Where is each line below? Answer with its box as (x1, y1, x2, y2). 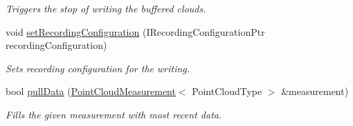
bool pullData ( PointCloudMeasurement (6, 84, 176, 98)
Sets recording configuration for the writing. (6, 61, 190, 75)
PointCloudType (192, 84, 262, 98)
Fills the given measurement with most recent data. (6, 107, 222, 121)
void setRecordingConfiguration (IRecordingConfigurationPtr (6, 24, 265, 39)
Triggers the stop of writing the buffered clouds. (6, 1, 206, 15)
